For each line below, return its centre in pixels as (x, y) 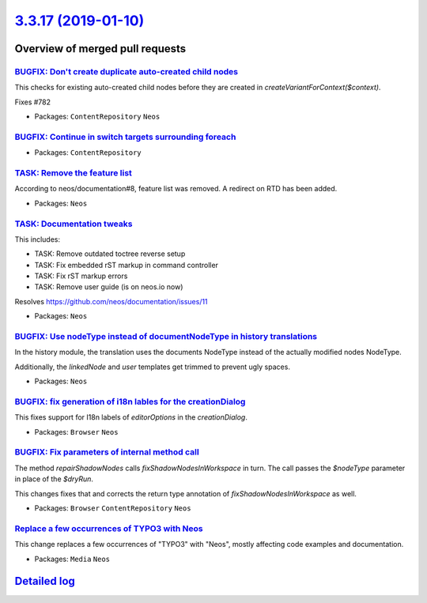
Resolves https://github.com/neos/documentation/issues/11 (111, 301)
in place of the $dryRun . (54, 479)
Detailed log (45, 581)
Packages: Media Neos (72, 559)
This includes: (38, 239)
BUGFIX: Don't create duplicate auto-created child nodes (127, 71)
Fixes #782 (33, 102)
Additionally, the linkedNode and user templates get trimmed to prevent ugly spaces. (152, 367)
